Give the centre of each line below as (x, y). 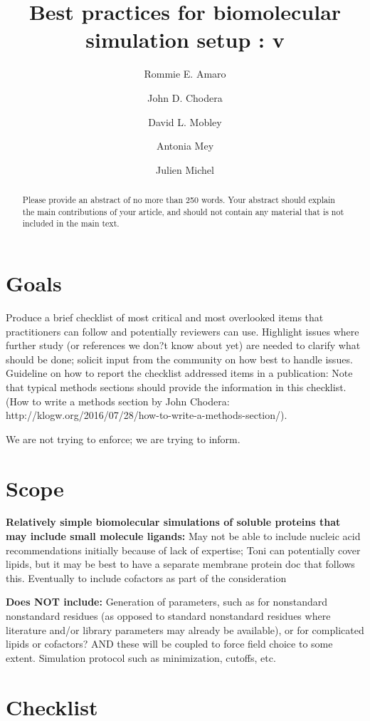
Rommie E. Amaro (185, 74)
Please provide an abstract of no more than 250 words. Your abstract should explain (179, 200)
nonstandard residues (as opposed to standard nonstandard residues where (168, 616)
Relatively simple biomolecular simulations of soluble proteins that (173, 522)
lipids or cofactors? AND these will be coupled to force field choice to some (169, 644)
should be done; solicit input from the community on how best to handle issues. (179, 359)
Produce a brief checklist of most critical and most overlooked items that (165, 317)
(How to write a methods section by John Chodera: (118, 401)
